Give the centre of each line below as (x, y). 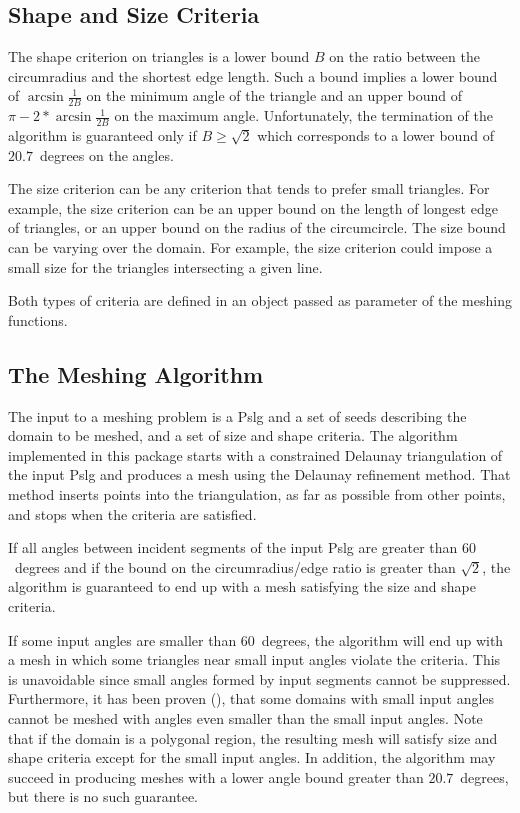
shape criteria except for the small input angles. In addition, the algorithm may (252, 757)
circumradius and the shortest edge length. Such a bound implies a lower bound (253, 75)
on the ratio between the (404, 56)
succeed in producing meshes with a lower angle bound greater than (216, 776)
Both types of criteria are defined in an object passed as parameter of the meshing (260, 300)
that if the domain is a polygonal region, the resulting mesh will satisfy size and (253, 737)
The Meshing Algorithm (136, 373)
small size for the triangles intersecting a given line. (165, 266)
